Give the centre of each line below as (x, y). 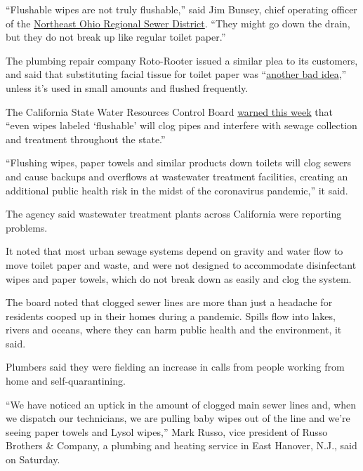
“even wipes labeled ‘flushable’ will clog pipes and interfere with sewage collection (181, 125)
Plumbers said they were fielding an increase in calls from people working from (175, 367)
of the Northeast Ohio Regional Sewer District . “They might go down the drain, (178, 23)
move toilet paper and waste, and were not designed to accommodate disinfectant (181, 264)
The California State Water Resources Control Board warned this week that (169, 111)
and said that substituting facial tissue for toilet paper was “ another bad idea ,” (176, 74)
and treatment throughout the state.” (86, 139)
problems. (27, 227)
